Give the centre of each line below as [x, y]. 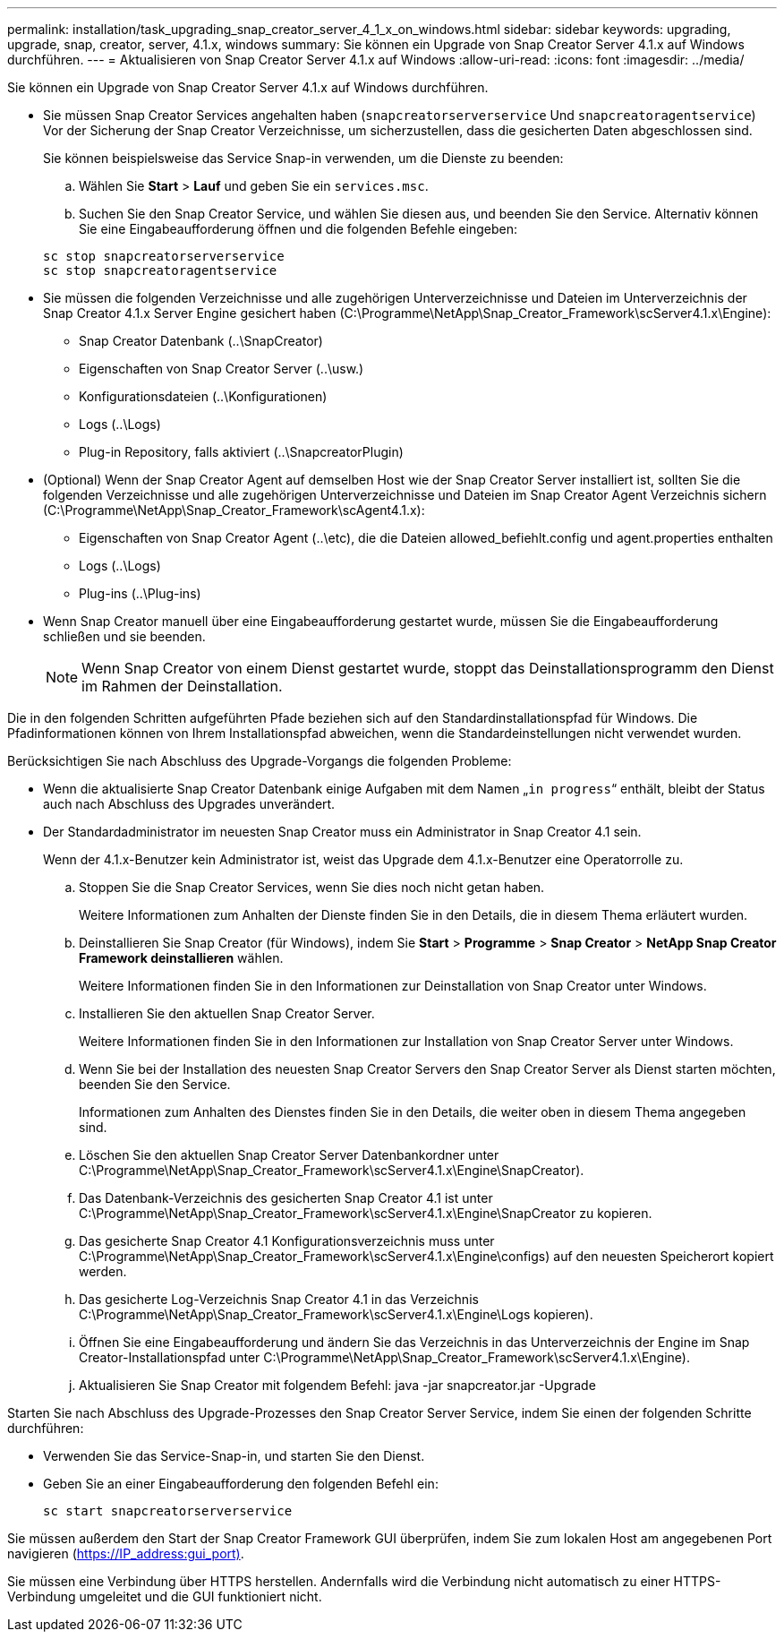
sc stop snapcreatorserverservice [164, 256]
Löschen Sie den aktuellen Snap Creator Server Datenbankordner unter [289, 1155]
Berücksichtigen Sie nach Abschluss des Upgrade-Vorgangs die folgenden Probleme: [260, 761]
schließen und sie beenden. [124, 636]
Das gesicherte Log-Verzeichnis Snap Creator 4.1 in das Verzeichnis [279, 1299]
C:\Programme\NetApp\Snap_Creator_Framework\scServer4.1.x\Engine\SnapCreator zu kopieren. [366, 1213]
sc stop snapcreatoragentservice [160, 270]
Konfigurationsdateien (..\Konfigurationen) [203, 396]
